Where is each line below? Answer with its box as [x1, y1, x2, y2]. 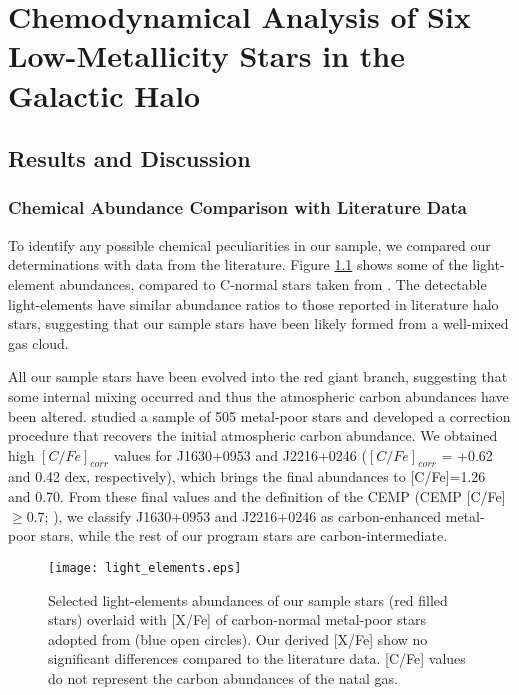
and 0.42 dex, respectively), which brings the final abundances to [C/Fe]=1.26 [8, 466, 486, 487]
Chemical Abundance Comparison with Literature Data [8, 195, 467, 220]
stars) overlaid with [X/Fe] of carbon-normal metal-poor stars [48, 609, 426, 630]
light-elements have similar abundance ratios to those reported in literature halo [8, 293, 499, 314]
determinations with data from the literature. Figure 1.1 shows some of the [8, 254, 468, 275]
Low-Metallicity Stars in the [8, 35, 405, 76]
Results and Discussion [8, 143, 251, 174]
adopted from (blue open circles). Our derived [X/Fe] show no [48, 628, 428, 649]
